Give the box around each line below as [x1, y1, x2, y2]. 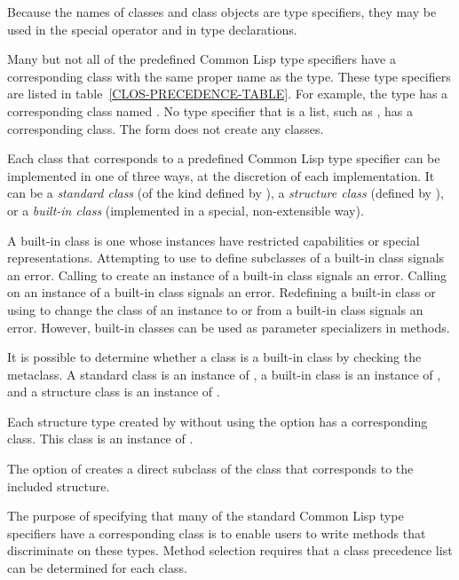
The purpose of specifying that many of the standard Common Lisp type [7, 506, 404, 525]
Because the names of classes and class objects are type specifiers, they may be [7, 3, 437, 20]
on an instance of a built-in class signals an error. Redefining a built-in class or [7, 283, 436, 302]
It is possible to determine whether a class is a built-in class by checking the [7, 348, 422, 366]
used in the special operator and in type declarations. [7, 20, 297, 38]
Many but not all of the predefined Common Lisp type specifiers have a [7, 50, 397, 68]
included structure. [7, 476, 110, 495]
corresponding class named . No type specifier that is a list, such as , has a [7, 101, 413, 120]
